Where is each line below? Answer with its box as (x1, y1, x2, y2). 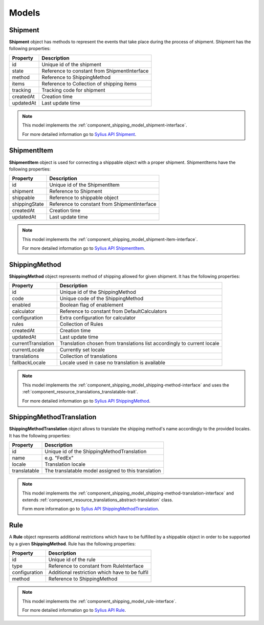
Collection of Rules (59, 321, 104, 327)
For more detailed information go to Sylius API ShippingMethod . (22, 398, 151, 404)
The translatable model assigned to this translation (44, 467, 161, 474)
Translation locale (44, 461, 86, 468)
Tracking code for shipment (42, 86, 105, 93)
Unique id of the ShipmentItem (49, 181, 120, 188)
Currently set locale (59, 346, 105, 353)
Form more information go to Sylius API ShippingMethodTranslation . (22, 506, 159, 512)
